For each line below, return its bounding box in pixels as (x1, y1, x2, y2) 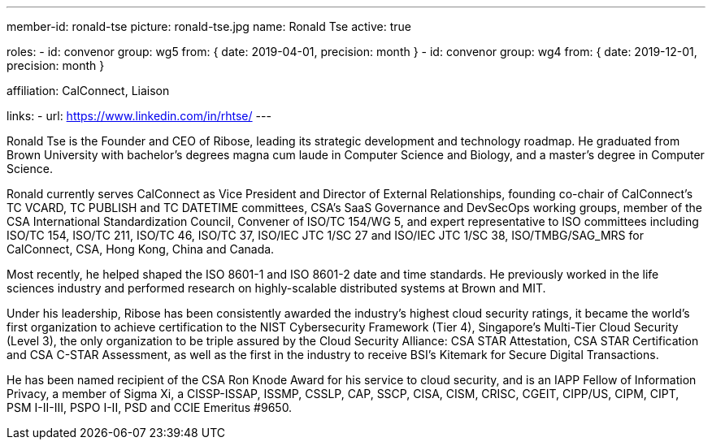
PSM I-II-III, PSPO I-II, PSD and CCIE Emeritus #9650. (7, 401, 293, 414)
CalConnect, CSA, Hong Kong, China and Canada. (7, 242, 275, 256)
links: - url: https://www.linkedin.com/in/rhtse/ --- (7, 109, 271, 123)
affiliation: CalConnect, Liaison (7, 84, 170, 97)
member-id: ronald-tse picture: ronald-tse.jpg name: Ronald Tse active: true (7, 19, 411, 33)
